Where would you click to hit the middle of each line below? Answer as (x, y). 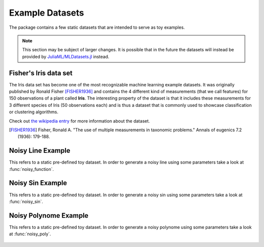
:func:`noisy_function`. (31, 169)
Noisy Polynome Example (49, 216)
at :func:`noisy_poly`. (30, 234)
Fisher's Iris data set (41, 73)
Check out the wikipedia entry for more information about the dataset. (79, 121)
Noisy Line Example (40, 151)
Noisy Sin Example (38, 183)
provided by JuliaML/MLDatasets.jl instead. (66, 57)
